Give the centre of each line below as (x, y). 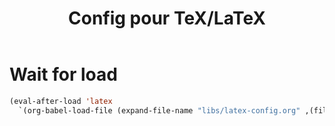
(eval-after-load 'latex (61, 101)
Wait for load (63, 74)
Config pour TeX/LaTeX (167, 18)
